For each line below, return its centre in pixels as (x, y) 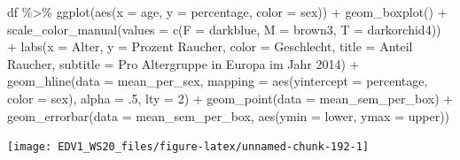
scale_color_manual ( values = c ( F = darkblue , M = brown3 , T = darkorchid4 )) (224, 29)
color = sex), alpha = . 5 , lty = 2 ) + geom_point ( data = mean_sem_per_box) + (230, 98)
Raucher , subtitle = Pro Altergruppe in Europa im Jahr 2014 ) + (183, 63)
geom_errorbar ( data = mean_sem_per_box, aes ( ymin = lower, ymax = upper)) (229, 115)
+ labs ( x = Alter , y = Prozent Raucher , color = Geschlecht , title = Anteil (210, 46)
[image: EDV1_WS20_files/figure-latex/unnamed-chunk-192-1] (188, 147)
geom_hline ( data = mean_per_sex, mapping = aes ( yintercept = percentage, (218, 81)
